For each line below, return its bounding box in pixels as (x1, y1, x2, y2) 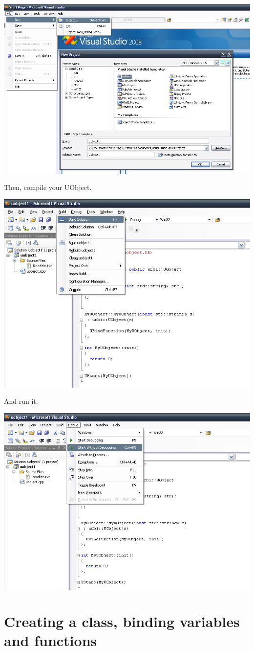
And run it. (4, 396, 38, 406)
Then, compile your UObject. (4, 182, 92, 192)
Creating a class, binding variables (4, 611, 240, 631)
